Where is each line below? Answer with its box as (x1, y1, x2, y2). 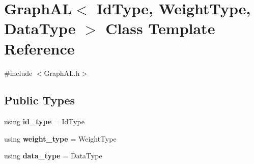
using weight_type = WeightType (4, 133, 117, 144)
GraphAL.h (44, 67, 80, 78)
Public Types (4, 92, 75, 108)
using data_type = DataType (4, 150, 102, 161)
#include (4, 67, 33, 78)
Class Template (105, 18, 215, 39)
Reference (4, 38, 75, 59)
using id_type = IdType (4, 116, 84, 127)
